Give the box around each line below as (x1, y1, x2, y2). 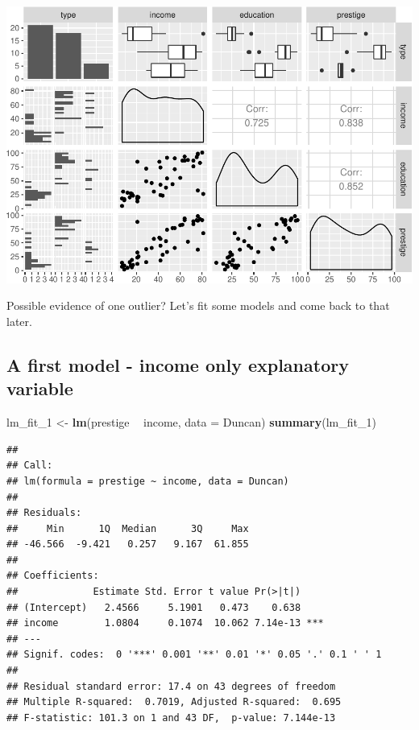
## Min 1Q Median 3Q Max (6, 522, 249, 534)
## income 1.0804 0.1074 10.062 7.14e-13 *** (6, 617, 324, 629)
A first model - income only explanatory (6, 352, 349, 377)
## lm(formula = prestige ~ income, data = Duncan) (6, 475, 289, 487)
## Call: (6, 460, 53, 472)
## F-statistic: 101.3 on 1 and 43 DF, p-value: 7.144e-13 (6, 711, 336, 724)
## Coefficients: (6, 570, 99, 582)
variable (6, 376, 73, 401)
